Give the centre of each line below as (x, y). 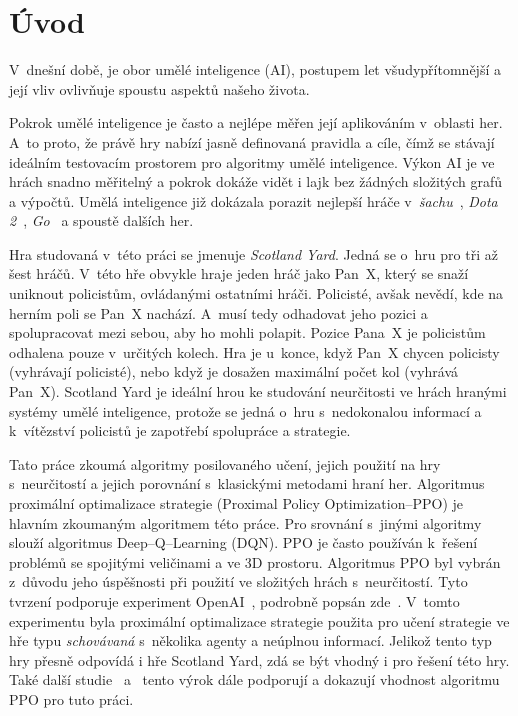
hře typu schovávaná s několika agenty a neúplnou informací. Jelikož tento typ (250, 640)
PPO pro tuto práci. (71, 698)
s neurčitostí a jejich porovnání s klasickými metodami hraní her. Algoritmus (247, 483)
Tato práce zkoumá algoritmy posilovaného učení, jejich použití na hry (225, 463)
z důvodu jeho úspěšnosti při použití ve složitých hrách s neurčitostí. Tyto (238, 581)
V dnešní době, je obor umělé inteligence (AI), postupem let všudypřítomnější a (255, 69)
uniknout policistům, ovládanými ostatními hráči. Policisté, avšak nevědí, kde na (256, 293)
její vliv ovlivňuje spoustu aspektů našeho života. (159, 88)
